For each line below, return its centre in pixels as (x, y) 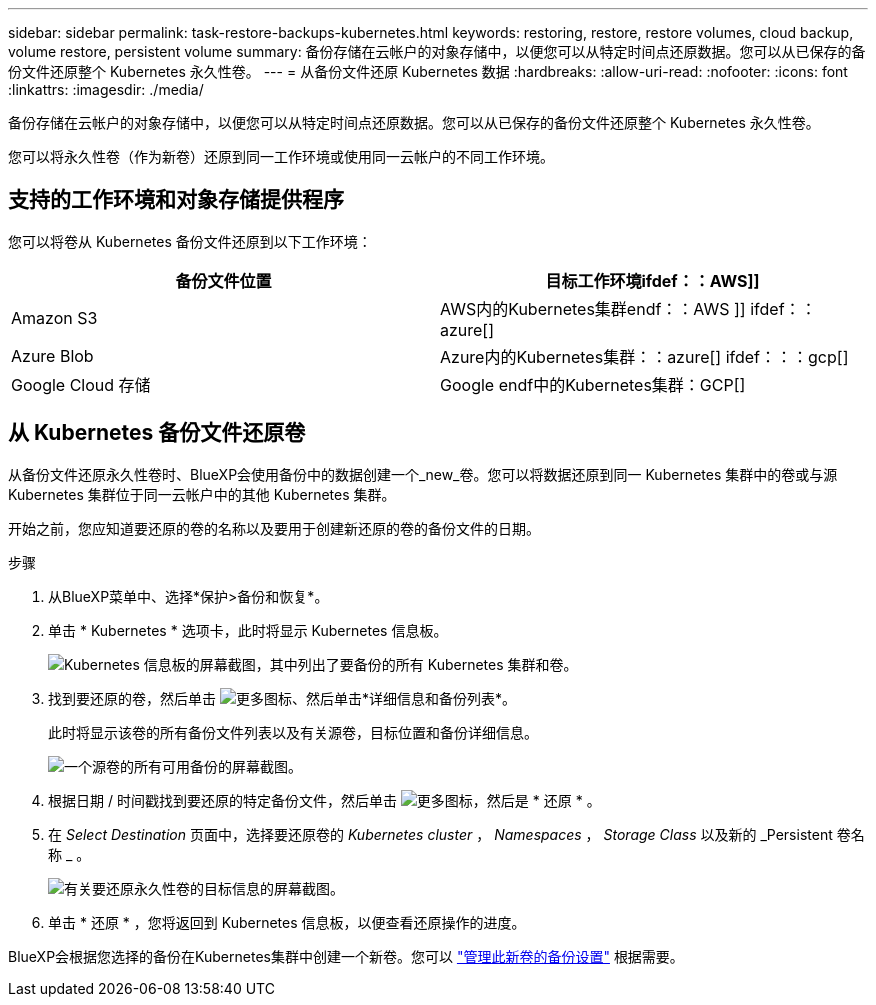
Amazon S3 (54, 317)
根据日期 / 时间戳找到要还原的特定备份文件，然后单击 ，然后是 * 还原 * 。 (324, 800)
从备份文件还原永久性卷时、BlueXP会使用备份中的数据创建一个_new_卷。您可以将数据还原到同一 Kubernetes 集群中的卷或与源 (423, 474)
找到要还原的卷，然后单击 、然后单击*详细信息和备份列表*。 (282, 698)
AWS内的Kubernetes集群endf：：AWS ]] (593, 308)
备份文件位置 (223, 280)
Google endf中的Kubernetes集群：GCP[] (593, 384)
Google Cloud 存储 (81, 384)
